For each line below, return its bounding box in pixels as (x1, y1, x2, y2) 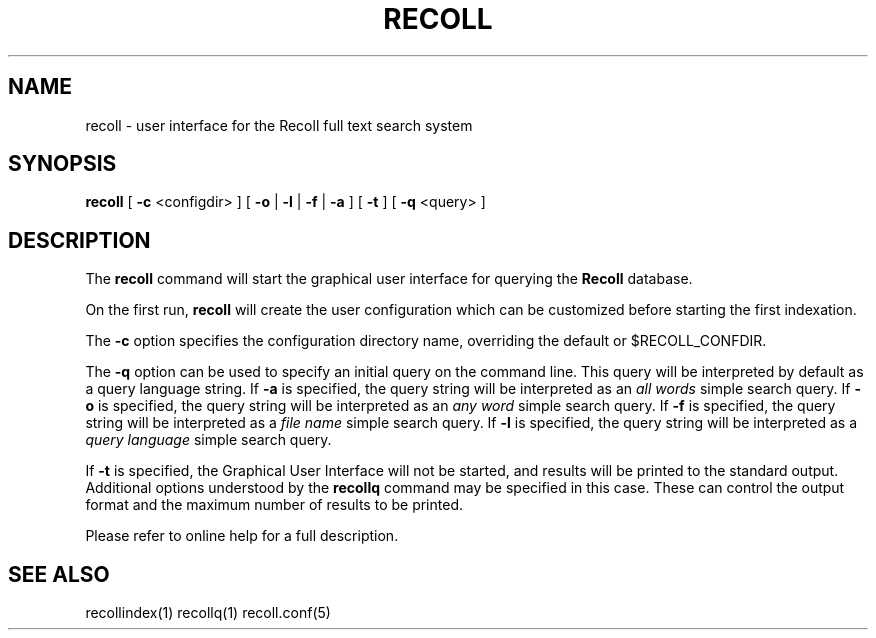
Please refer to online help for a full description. (85, 527, 399, 545)
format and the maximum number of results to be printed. (85, 496, 463, 514)
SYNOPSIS (8, 151, 117, 177)
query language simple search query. (85, 431, 332, 449)
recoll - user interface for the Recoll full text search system (85, 116, 473, 134)
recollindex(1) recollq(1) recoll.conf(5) (85, 604, 331, 622)
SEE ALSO (8, 561, 110, 587)
